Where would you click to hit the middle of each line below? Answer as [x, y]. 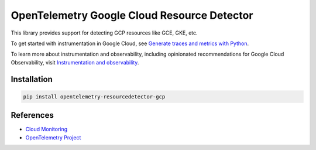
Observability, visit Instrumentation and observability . [75, 62]
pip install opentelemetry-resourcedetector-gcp [94, 96]
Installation [32, 79]
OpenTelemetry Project [53, 137]
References [32, 115]
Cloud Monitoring [46, 129]
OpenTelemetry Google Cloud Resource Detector [132, 15]
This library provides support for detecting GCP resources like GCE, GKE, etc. [104, 33]
